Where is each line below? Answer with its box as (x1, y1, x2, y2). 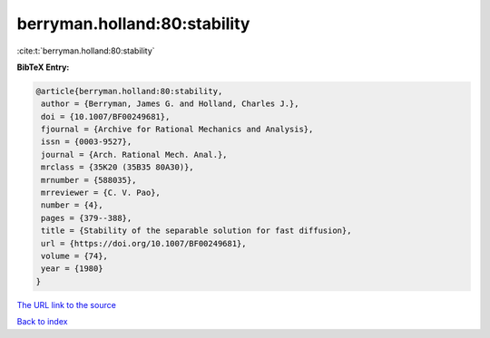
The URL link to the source (16, 299, 117, 310)
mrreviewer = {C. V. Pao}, (41, 188, 161, 198)
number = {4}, (41, 200, 103, 210)
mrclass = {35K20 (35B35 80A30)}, (41, 162, 194, 172)
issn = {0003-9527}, (41, 137, 132, 147)
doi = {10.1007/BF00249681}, (41, 111, 171, 121)
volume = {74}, (41, 251, 109, 261)
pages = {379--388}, (41, 213, 132, 223)
